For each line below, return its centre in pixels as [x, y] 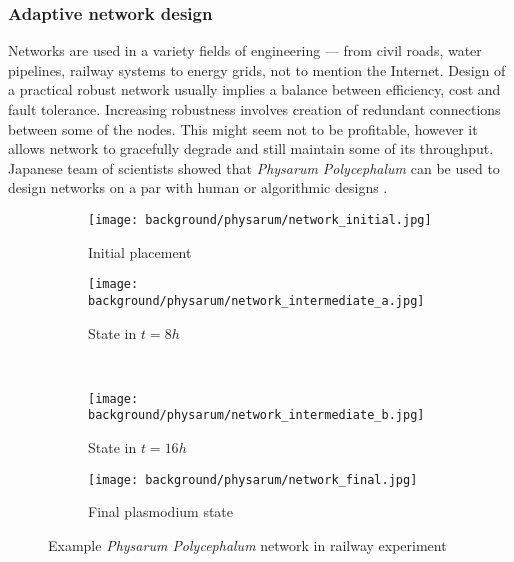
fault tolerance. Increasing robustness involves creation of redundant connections [254, 109]
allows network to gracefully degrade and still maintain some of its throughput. [251, 148]
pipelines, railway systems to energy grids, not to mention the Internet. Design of [257, 69]
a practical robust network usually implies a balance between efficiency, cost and [254, 89]
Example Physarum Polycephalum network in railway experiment [247, 544]
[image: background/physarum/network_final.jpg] [253, 479]
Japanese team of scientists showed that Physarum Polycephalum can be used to [254, 167]
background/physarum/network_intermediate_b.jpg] [256, 415]
